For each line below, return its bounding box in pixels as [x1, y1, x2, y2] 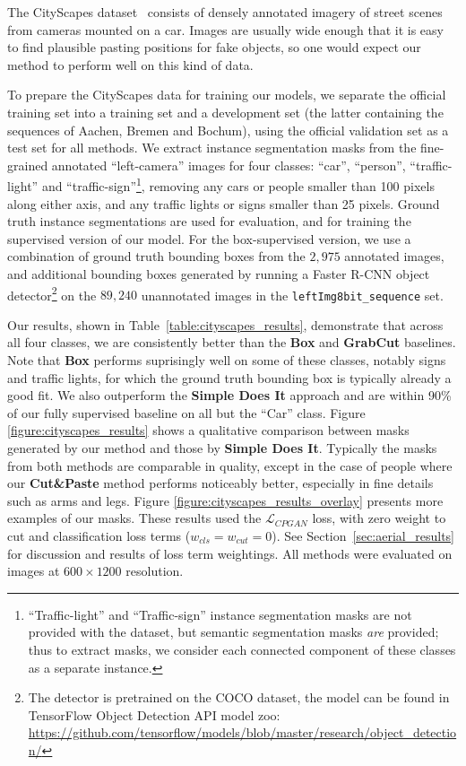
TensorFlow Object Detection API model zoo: [28, 705, 280, 724]
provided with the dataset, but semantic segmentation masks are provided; [28, 622, 439, 641]
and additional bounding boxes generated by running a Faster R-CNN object [7, 264, 430, 283]
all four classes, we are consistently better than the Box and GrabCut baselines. [7, 333, 456, 352]
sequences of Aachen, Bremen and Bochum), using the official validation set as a [7, 120, 449, 139]
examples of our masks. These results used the [7, 509, 262, 527]
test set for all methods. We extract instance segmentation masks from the [7, 138, 417, 157]
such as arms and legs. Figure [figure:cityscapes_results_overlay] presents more [7, 491, 444, 509]
